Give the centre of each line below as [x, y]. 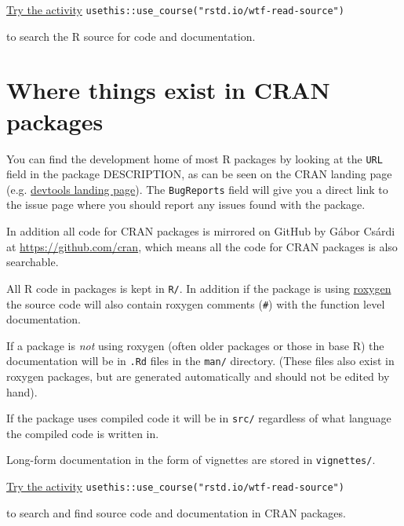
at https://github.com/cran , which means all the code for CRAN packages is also [202, 246]
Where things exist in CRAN [168, 90]
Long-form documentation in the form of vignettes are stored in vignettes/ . [191, 460]
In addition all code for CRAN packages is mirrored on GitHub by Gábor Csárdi [201, 231]
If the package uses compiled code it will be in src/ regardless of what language [199, 418]
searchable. [33, 262]
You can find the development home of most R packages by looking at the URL [195, 158]
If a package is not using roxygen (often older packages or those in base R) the [195, 345]
